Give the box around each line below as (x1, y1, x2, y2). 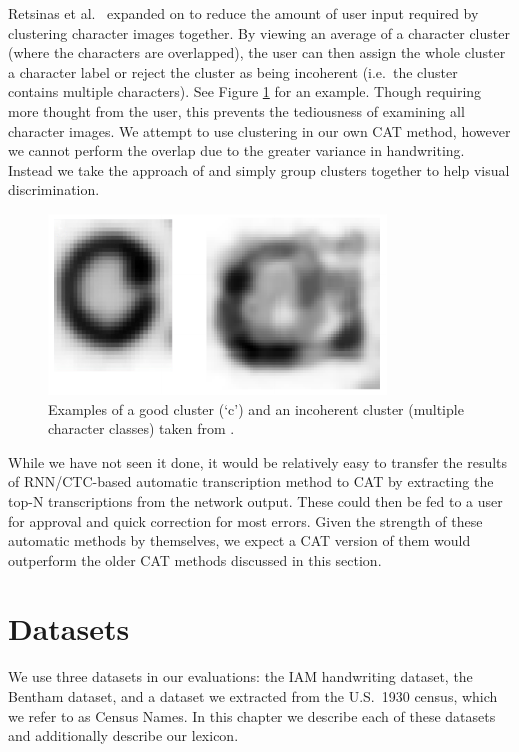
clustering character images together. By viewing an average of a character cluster (8, 22, 510, 43)
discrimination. (8, 179, 100, 200)
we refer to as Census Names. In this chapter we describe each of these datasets (8, 705, 496, 726)
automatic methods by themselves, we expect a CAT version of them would (8, 530, 471, 551)
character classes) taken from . (48, 418, 235, 439)
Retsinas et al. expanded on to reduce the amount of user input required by (8, 3, 479, 23)
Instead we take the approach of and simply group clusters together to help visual (8, 159, 510, 180)
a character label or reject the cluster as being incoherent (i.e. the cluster (8, 61, 458, 82)
